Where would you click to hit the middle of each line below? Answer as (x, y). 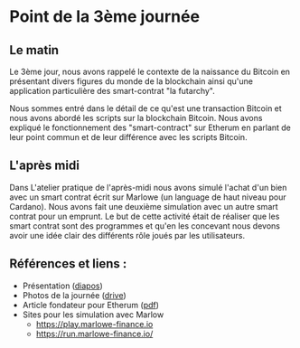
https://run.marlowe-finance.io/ (94, 334)
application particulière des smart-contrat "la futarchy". (112, 91)
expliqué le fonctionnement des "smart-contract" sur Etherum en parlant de (150, 127)
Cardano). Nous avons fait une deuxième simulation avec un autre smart (144, 206)
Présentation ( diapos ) (63, 286)
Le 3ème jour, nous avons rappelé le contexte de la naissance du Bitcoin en (150, 71)
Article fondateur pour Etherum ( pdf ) (91, 305)
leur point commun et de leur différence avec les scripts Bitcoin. (128, 137)
